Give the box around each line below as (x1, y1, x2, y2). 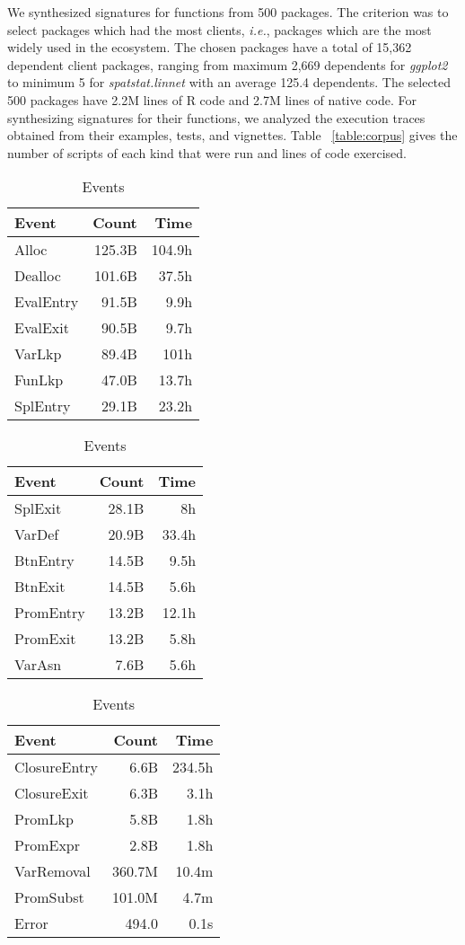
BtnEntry (14, 550, 75, 571)
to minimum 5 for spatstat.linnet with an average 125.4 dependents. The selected (7, 73, 452, 92)
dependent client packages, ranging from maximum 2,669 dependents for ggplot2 (7, 55, 448, 74)
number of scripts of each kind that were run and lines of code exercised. (7, 143, 407, 162)
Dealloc (14, 265, 61, 287)
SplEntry (14, 395, 71, 417)
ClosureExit (14, 782, 89, 804)
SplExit (14, 498, 62, 519)
